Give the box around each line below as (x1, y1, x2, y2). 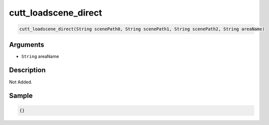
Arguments (9, 41, 45, 49)
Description (9, 66, 46, 74)
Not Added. (9, 79, 33, 85)
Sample (9, 92, 33, 100)
